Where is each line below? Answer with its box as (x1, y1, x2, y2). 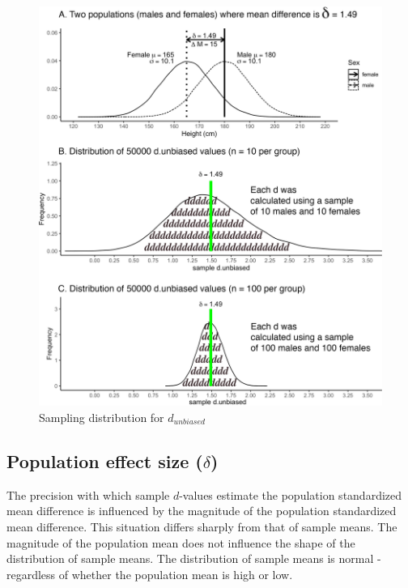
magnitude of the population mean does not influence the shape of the (6, 534, 355, 551)
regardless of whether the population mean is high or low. (6, 565, 293, 582)
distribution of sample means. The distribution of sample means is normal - (6, 550, 381, 567)
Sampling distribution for (39, 408, 164, 425)
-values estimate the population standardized (179, 486, 402, 503)
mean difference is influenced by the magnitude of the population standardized (6, 502, 397, 519)
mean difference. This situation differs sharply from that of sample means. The (6, 518, 397, 535)
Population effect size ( (6, 448, 203, 473)
